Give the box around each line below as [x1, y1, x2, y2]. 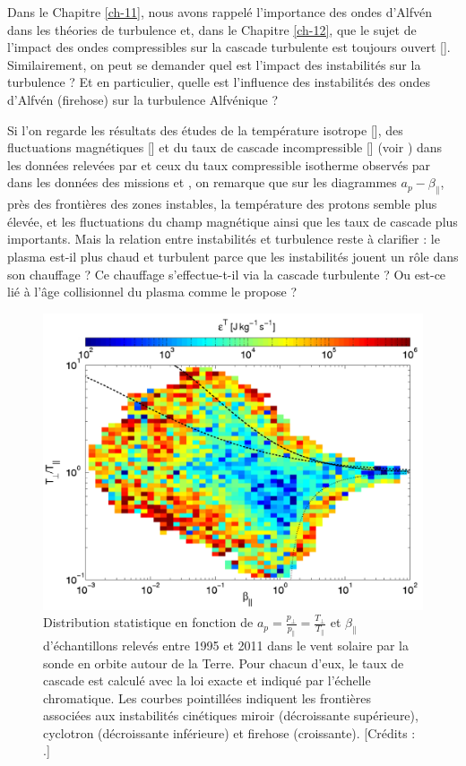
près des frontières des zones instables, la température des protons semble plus [7, 194, 437, 213]
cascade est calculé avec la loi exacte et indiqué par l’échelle [43, 671, 371, 690]
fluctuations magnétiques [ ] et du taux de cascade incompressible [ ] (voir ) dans [7, 138, 443, 157]
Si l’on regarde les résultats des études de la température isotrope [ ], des [7, 120, 403, 139]
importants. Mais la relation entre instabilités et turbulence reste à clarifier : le [7, 229, 440, 248]
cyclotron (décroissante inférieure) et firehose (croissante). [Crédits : [43, 723, 416, 742]
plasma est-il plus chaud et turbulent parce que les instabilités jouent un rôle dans [7, 246, 459, 265]
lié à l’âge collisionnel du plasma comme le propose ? [7, 282, 298, 301]
